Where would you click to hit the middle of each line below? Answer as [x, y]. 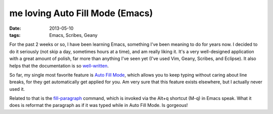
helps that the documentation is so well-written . [59, 66]
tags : [15, 35]
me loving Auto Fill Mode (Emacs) [81, 13]
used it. [17, 89]
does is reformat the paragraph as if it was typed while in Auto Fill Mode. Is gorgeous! [99, 105]
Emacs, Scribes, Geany [74, 35]
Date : [15, 28]
